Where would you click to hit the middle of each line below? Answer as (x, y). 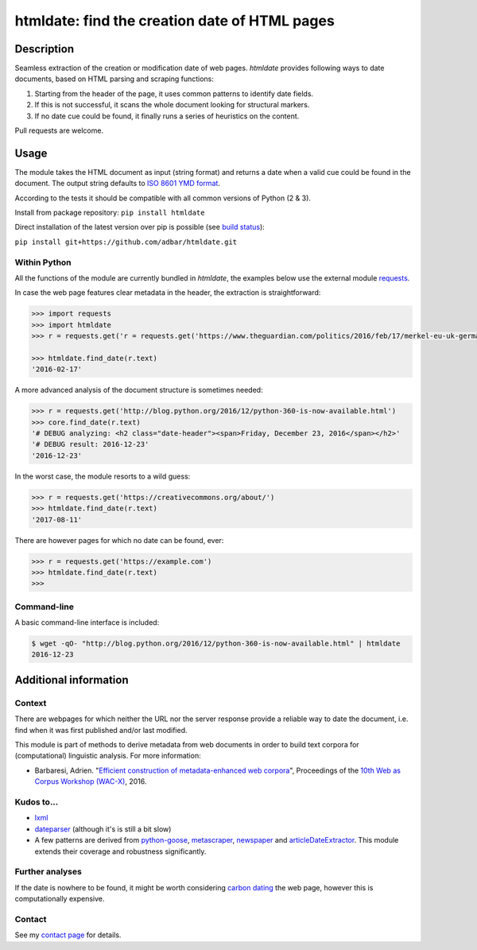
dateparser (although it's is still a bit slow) (103, 829)
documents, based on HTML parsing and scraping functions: (114, 79)
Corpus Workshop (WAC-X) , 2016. (91, 781)
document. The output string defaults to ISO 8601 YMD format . (117, 184)
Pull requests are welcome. (59, 130)
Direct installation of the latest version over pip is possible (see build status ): (140, 227)
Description (45, 49)
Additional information (72, 680)
